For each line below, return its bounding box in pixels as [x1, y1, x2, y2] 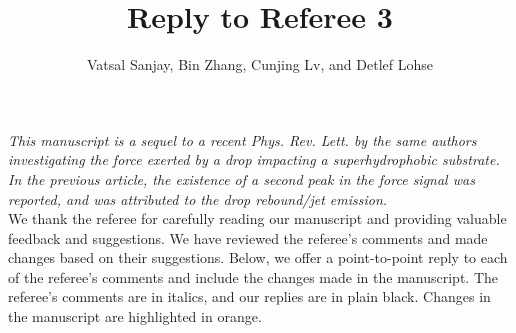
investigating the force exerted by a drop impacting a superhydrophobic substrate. [8, 149, 500, 170]
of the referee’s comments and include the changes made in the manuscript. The [8, 266, 498, 287]
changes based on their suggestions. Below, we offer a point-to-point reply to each [8, 247, 508, 268]
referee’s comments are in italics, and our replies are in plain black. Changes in [8, 286, 491, 307]
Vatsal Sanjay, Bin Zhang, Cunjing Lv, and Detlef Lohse [87, 54, 433, 75]
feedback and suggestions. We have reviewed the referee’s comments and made [8, 227, 488, 248]
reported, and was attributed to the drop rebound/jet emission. [8, 188, 388, 209]
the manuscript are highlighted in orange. [8, 306, 262, 327]
